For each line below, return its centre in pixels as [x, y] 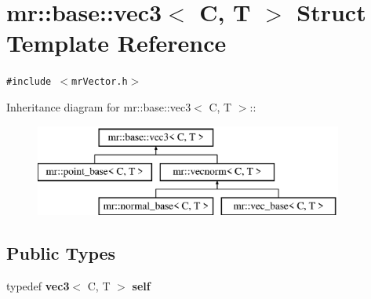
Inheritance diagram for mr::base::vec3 [99, 106]
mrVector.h [100, 82]
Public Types [61, 252]
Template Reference [116, 43]
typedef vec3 [38, 285]
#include [29, 82]
